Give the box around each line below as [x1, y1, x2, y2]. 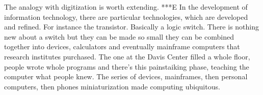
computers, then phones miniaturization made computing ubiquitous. [4, 81, 220, 91]
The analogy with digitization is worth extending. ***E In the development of [4, 2, 248, 12]
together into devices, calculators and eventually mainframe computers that [4, 41, 240, 52]
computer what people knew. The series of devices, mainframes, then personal [4, 71, 248, 82]
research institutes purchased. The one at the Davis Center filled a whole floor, [4, 51, 250, 61]
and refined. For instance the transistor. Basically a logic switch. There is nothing [4, 21, 259, 32]
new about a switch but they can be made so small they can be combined [4, 31, 234, 42]
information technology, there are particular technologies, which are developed [4, 11, 248, 22]
